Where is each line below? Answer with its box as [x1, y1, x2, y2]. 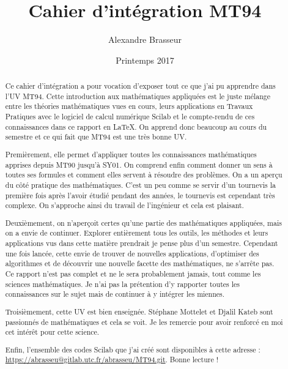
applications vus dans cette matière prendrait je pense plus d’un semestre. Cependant [5, 238, 278, 248]
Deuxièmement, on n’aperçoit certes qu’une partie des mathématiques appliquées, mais [5, 217, 282, 228]
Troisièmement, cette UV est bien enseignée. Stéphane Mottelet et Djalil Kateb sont [5, 306, 273, 316]
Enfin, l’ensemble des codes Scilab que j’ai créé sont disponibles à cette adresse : [5, 344, 260, 354]
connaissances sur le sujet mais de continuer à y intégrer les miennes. [5, 289, 225, 299]
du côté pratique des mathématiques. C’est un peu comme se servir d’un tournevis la [5, 179, 276, 190]
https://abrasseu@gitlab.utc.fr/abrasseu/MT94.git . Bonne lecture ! [5, 354, 218, 365]
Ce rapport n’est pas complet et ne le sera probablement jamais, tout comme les [5, 269, 261, 279]
